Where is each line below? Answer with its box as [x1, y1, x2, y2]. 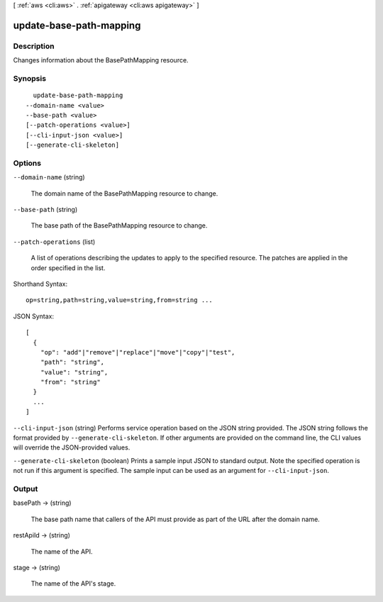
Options [13, 158, 42, 168]
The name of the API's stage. [30, 579, 116, 588]
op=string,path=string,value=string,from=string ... [26, 296, 213, 304]
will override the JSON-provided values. [13, 443, 131, 452]
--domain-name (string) [13, 173, 85, 182]
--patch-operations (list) [13, 238, 96, 246]
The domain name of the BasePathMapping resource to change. [30, 189, 218, 198]
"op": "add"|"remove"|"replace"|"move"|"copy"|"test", [40, 348, 235, 356]
